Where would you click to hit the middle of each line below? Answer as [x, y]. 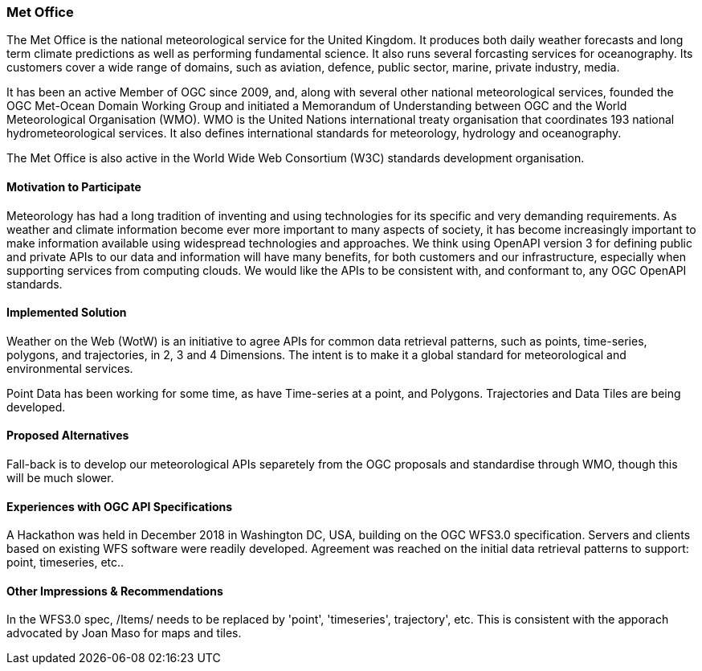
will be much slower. [60, 478]
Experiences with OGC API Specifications [120, 506]
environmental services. [70, 368]
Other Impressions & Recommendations [115, 591]
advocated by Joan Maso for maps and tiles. [124, 633]
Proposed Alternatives [68, 436]
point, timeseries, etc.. [65, 563]
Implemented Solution [67, 313]
